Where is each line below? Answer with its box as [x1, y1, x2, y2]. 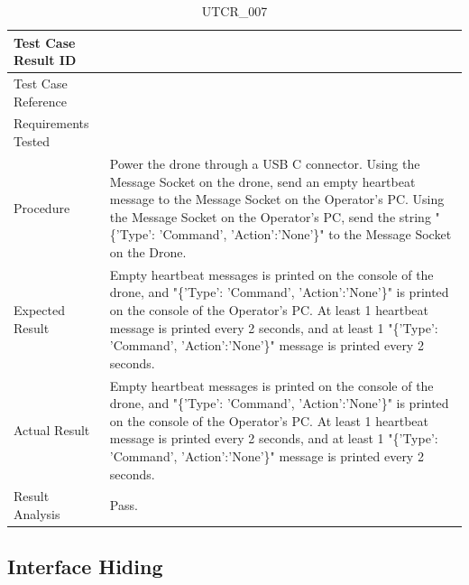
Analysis [14, 504, 60, 523]
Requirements [14, 114, 89, 133]
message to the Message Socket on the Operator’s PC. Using [109, 190, 445, 209]
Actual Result [14, 420, 90, 439]
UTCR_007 [201, 2, 268, 20]
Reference [14, 91, 67, 110]
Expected [14, 300, 65, 319]
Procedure [14, 198, 70, 217]
